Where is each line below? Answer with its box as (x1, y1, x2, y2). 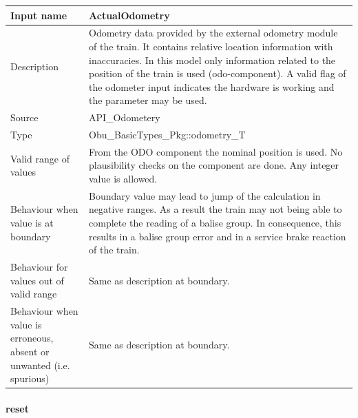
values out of (10, 273, 64, 287)
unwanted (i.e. (10, 357, 70, 372)
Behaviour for (10, 260, 68, 274)
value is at (10, 216, 54, 230)
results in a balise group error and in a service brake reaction (89, 229, 346, 243)
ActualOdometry (89, 8, 170, 22)
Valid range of (10, 151, 70, 165)
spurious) (10, 371, 50, 386)
